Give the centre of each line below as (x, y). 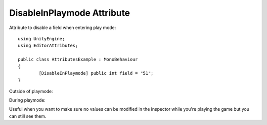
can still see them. (28, 116)
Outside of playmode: (31, 91)
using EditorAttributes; (48, 46)
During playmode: (27, 100)
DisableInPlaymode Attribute (70, 13)
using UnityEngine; (42, 39)
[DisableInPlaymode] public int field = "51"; (96, 73)
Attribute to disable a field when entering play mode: (63, 28)
